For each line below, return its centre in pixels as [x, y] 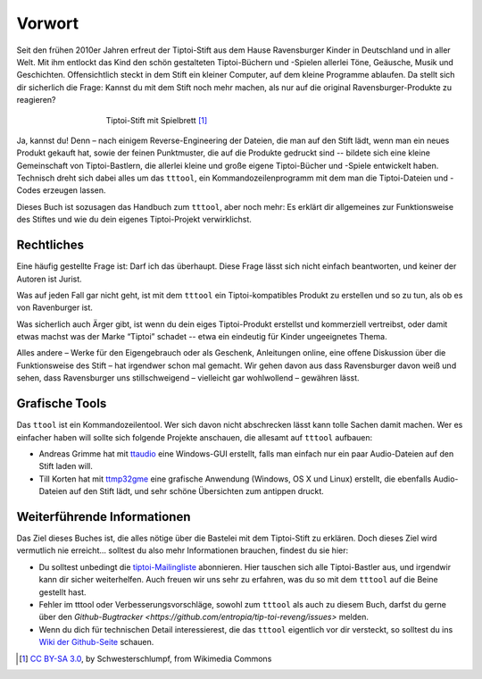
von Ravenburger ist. [55, 307]
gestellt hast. [62, 592]
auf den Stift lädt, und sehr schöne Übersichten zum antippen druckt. [197, 491]
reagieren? [36, 100]
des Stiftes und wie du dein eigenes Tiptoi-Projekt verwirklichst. [134, 220]
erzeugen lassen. [74, 190]
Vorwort [48, 23]
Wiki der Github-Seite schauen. [96, 642]
